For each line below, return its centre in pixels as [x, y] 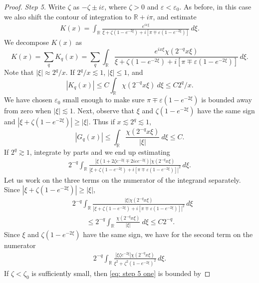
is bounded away [227, 100]
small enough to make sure [104, 100]
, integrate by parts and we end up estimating [100, 151]
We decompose [26, 42]
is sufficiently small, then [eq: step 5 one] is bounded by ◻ [121, 273]
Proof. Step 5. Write [35, 6]
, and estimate [175, 16]
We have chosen [28, 100]
